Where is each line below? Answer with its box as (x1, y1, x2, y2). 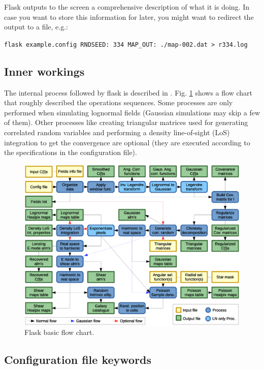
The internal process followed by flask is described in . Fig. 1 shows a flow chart (4, 87, 252, 98)
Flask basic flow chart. (24, 327, 94, 337)
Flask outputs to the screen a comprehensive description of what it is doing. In (4, 2, 249, 12)
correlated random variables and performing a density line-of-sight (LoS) (4, 127, 230, 138)
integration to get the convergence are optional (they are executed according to (4, 137, 250, 147)
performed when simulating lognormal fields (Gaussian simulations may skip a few (4, 107, 260, 117)
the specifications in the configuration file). (4, 147, 137, 158)
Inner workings (4, 63, 85, 79)
